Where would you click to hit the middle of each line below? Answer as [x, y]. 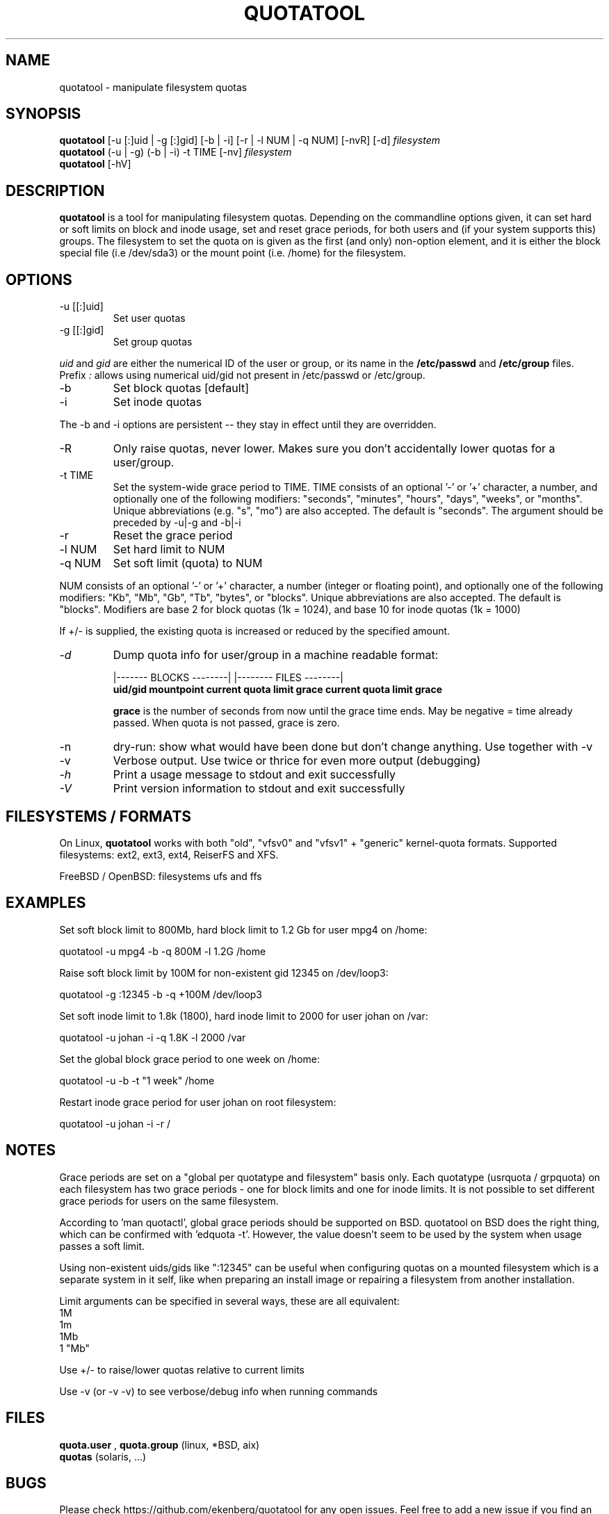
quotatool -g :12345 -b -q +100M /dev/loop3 [161, 994]
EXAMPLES [46, 903]
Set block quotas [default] [181, 388]
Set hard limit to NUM [169, 550]
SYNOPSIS [43, 114]
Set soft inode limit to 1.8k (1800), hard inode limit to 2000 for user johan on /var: [244, 1016]
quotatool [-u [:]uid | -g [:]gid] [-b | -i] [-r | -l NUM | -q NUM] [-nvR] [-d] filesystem [250, 140]
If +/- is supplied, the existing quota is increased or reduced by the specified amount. [255, 631]
